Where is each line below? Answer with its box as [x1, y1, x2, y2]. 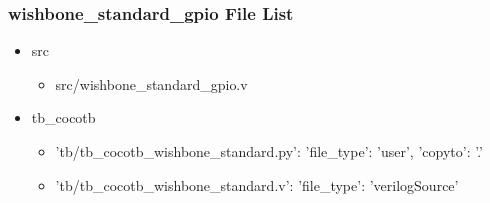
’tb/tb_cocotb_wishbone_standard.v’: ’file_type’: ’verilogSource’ [55, 174, 459, 195]
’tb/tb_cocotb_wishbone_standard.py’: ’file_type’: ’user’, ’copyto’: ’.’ [55, 141, 483, 161]
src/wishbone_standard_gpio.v [55, 73, 248, 94]
